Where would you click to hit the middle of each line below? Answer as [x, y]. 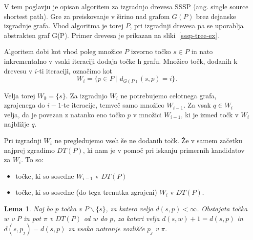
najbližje [17, 124]
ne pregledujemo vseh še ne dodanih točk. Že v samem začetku [148, 140]
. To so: [32, 159]
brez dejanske [216, 16]
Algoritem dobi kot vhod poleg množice [63, 51]
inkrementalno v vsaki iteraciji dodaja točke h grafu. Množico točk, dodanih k [121, 61]
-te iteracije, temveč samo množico [113, 105]
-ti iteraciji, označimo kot [74, 70]
